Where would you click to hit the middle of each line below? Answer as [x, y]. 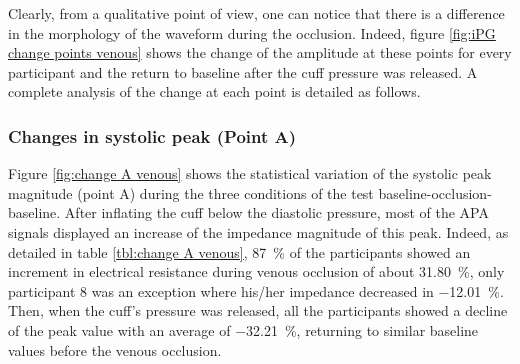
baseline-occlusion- [435, 192]
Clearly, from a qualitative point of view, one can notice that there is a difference [256, 13]
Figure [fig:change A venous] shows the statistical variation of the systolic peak [250, 173]
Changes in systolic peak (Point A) [152, 135]
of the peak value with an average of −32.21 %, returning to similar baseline [243, 329]
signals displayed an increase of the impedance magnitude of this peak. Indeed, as [258, 231]
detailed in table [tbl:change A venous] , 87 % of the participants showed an [239, 251]
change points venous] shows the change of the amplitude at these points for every [260, 52]
